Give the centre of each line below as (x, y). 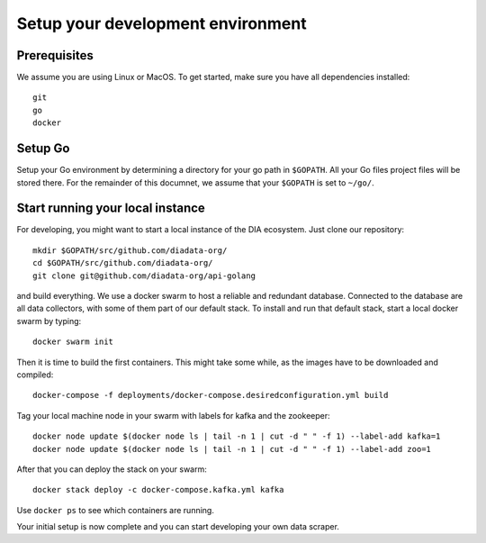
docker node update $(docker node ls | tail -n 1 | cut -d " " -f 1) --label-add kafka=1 (237, 436)
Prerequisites (55, 55)
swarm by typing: (49, 321)
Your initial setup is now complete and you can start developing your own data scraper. (178, 527)
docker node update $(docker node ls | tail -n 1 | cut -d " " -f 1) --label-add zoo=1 (232, 449)
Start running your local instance (111, 208)
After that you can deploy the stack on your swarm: (112, 469)
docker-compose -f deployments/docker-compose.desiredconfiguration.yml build (211, 395)
